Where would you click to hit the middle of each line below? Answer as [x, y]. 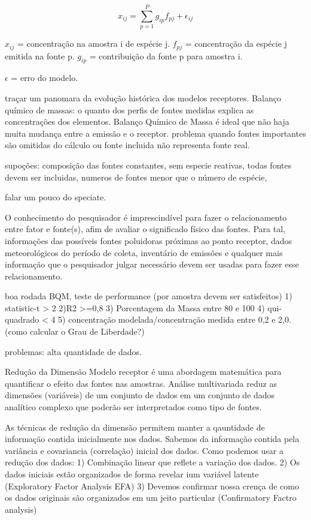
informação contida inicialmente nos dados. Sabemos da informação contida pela [152, 439]
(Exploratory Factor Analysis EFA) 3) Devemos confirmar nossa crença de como [152, 486]
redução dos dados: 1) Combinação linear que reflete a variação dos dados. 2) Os [153, 462]
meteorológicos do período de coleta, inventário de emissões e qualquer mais [144, 252]
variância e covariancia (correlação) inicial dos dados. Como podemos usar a [144, 450]
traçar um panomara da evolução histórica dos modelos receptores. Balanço [143, 97]
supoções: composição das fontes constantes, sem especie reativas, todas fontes [148, 165]
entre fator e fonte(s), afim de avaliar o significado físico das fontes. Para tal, [145, 229]
